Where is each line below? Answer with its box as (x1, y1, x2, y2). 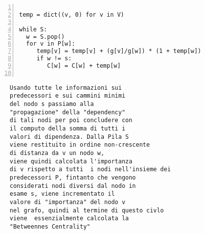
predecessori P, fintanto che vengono (9, 174, 136, 181)
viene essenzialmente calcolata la (9, 215, 129, 222)
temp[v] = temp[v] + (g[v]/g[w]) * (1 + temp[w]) (36, 48, 202, 55)
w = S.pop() (26, 33, 65, 40)
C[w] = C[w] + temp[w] (47, 62, 121, 69)
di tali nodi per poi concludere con (9, 117, 133, 124)
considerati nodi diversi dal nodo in (9, 182, 136, 189)
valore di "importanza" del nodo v (9, 198, 126, 206)
